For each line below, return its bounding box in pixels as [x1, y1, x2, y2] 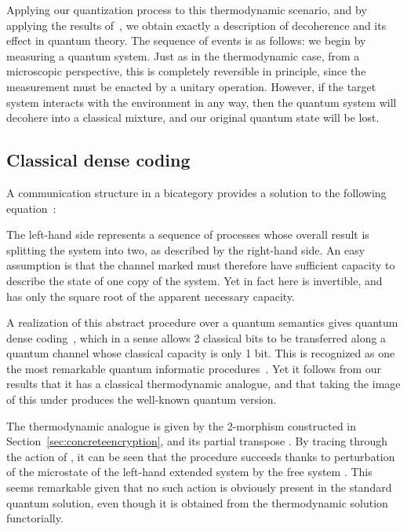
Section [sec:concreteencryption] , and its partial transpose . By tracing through [6, 433, 388, 449]
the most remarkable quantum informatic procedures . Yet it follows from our [6, 360, 382, 376]
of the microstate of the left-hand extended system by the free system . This [6, 463, 372, 480]
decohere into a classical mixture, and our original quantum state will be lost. [6, 109, 380, 126]
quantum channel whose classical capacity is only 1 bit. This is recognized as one [6, 345, 395, 361]
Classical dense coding [6, 148, 191, 172]
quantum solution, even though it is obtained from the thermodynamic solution [6, 494, 388, 511]
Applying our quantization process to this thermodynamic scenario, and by [6, 2, 367, 17]
